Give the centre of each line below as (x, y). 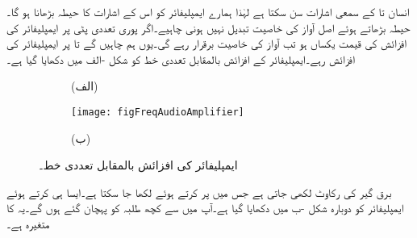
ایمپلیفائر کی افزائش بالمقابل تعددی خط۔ (138, 165)
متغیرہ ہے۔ (28, 223)
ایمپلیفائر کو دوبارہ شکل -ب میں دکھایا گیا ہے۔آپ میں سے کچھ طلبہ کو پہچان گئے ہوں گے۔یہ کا (205, 208)
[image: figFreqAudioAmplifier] (158, 112)
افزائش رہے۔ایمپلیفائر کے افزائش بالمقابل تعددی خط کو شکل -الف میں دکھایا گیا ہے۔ (181, 58)
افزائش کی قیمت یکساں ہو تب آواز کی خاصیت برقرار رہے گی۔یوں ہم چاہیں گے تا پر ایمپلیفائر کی (206, 43)
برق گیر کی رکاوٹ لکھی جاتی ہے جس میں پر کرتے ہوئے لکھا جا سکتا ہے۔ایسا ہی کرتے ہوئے (199, 192)
